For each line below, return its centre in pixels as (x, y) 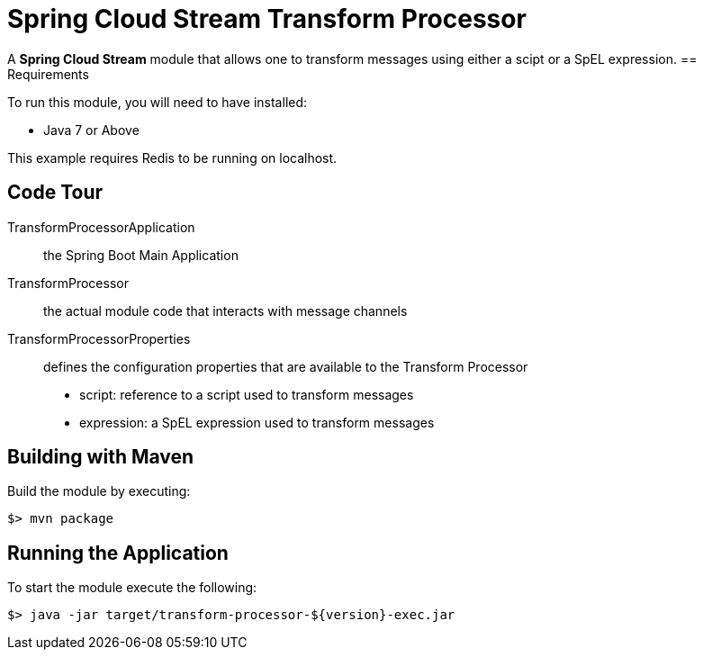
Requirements (48, 74)
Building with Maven (101, 457)
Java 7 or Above (91, 130)
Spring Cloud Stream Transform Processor (267, 19)
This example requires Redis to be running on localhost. (172, 157)
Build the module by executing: (99, 491)
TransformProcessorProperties (99, 338)
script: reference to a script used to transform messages (247, 394)
